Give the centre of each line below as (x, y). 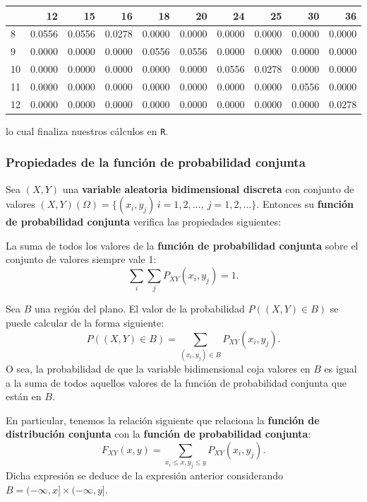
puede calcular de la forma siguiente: (85, 322)
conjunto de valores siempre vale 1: (81, 259)
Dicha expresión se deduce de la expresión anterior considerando (145, 475)
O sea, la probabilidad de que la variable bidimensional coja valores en (158, 368)
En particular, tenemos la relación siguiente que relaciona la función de (163, 420)
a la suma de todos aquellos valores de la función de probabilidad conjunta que (176, 382)
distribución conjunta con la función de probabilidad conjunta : (158, 434)
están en (24, 396)
